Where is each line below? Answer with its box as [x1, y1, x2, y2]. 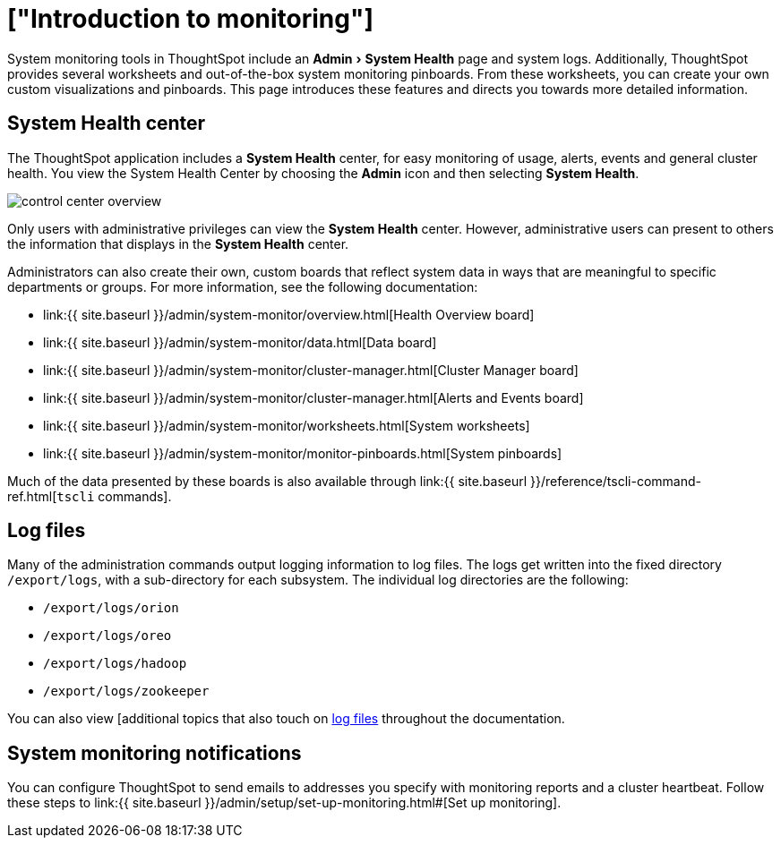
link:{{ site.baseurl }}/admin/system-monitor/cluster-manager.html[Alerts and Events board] [43, 389, 584, 405]
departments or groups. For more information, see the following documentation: [7, 278, 478, 294]
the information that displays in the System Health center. [7, 235, 349, 252]
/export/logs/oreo [43, 628, 172, 644]
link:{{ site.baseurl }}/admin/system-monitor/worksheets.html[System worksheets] [43, 417, 530, 433]
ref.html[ [7, 488, 57, 504]
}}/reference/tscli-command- [530, 473, 701, 489]
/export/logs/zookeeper [43, 684, 210, 699]
